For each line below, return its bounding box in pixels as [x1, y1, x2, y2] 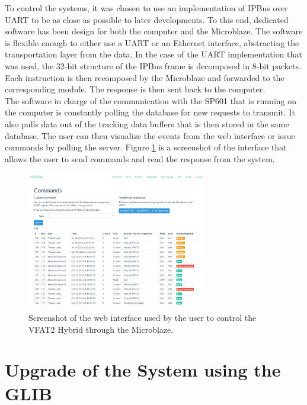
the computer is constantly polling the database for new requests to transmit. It [5, 106, 295, 118]
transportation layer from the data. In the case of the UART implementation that [5, 48, 302, 60]
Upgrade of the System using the [5, 358, 281, 382]
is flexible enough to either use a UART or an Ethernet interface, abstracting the [5, 36, 299, 49]
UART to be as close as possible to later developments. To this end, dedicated [5, 13, 289, 25]
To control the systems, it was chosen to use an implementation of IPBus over [5, 2, 288, 14]
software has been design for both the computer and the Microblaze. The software [5, 25, 303, 37]
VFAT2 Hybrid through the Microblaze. [28, 323, 174, 335]
